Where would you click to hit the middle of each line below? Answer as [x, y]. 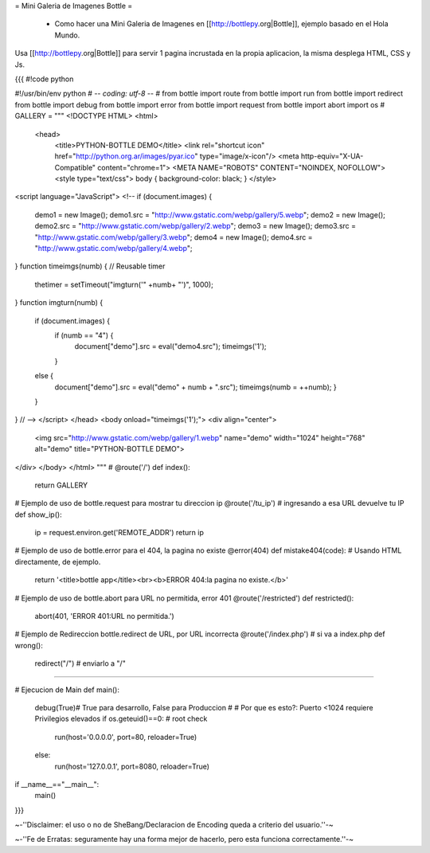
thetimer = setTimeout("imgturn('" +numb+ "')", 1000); [124, 284]
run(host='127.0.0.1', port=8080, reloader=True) [132, 766]
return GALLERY [61, 485]
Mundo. [67, 35]
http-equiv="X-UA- [332, 156]
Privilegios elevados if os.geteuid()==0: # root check [121, 719]
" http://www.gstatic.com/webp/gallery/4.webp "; [113, 248]
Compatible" [75, 167]
